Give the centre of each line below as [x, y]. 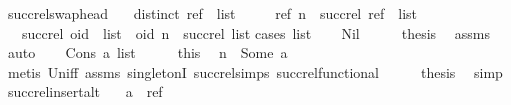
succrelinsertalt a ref [85, 91]
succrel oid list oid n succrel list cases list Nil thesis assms [255, 32]
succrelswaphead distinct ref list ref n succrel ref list [212, 13]
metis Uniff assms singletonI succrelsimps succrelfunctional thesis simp [255, 71]
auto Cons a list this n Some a [147, 52]
